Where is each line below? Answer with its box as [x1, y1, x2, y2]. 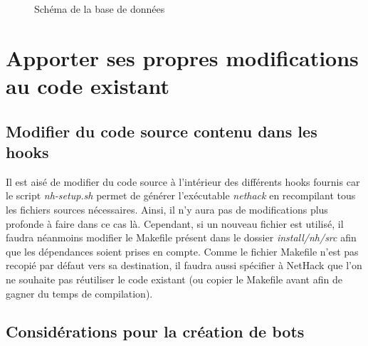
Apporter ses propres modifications [6, 43, 359, 72]
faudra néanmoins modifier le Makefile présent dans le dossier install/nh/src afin [6, 230, 357, 245]
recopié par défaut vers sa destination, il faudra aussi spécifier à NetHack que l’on [6, 258, 362, 273]
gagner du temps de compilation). [6, 285, 153, 300]
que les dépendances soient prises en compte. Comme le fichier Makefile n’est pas [6, 243, 359, 258]
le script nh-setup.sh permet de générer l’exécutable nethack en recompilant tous [6, 188, 356, 203]
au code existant [6, 70, 170, 100]
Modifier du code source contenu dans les [6, 120, 317, 142]
